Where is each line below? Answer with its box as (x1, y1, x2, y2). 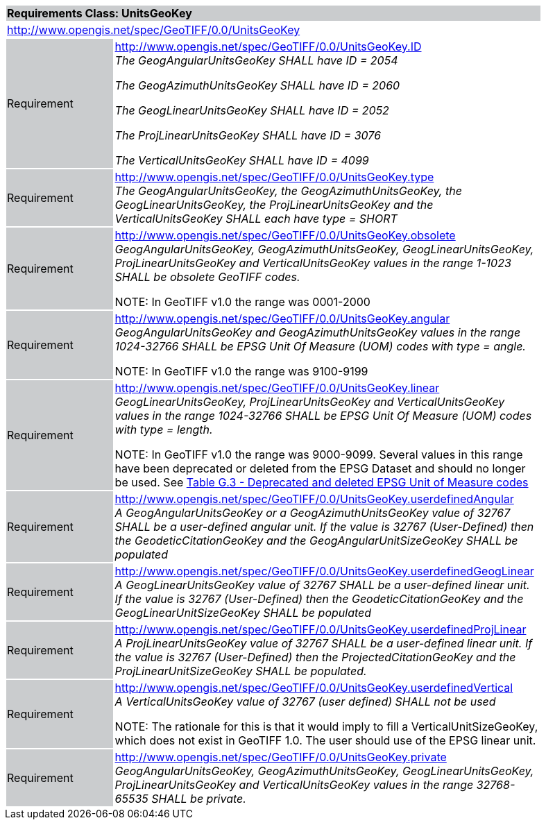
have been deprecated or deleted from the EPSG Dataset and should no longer (114, 461, 526, 475)
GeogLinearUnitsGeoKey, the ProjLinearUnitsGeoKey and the (114, 198, 434, 212)
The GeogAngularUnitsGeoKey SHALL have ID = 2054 (114, 53, 398, 67)
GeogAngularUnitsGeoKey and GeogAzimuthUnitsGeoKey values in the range (114, 325, 521, 339)
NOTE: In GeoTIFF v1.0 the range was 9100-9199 (114, 364, 368, 378)
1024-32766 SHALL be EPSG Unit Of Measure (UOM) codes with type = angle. (114, 339, 526, 353)
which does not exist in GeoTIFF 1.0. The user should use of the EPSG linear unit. (114, 733, 536, 747)
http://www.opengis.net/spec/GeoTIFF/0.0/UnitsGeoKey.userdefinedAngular (114, 492, 514, 506)
